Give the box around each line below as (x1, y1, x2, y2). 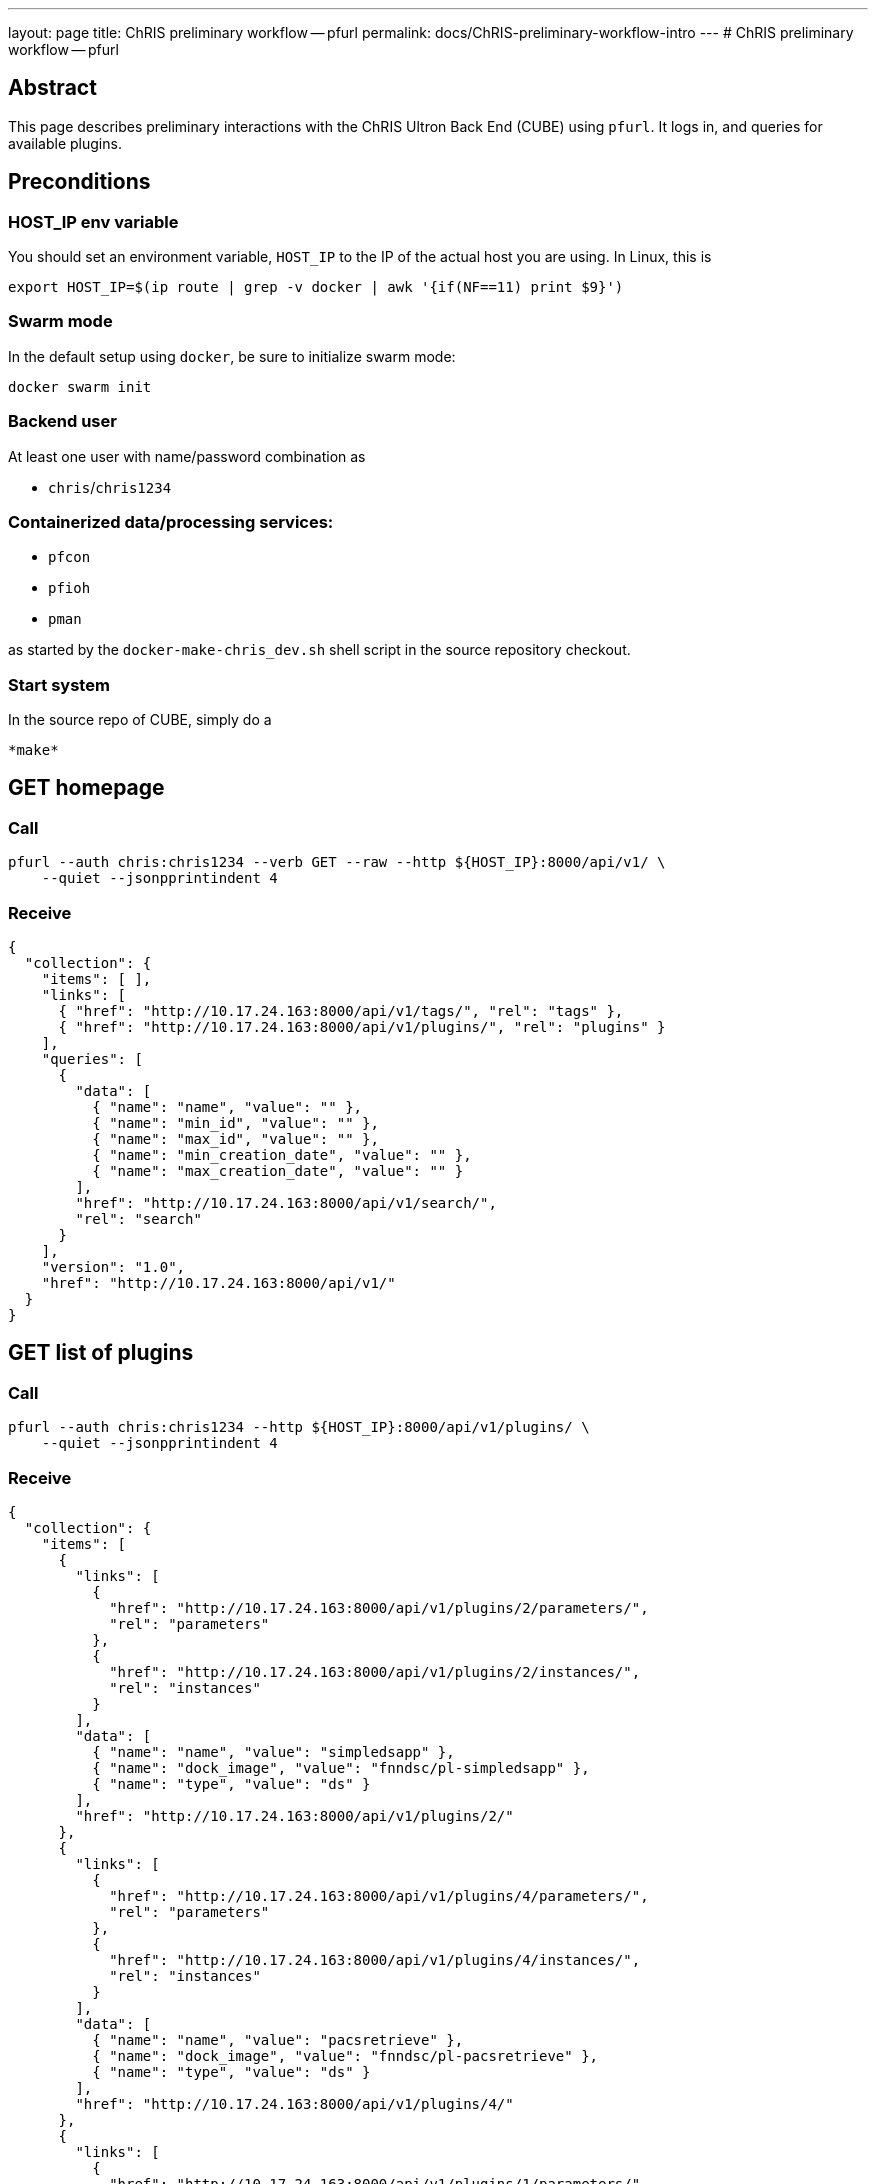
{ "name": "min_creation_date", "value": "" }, (92, 1147, 472, 1164)
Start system (8, 674, 110, 695)
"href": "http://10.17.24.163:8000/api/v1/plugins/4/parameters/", (109, 1888, 649, 1904)
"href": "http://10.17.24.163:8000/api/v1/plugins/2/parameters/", (109, 1600, 649, 1616)
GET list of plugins (8, 1340, 194, 1366)
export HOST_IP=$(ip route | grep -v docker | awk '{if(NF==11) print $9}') (8, 279, 624, 296)
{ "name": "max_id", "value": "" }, (92, 1131, 379, 1148)
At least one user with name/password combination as (8, 447, 366, 465)
